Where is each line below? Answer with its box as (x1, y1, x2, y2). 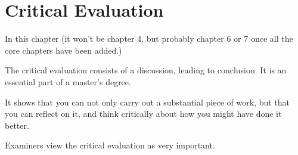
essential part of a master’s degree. (5, 75, 131, 88)
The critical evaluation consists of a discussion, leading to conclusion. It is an (5, 64, 287, 76)
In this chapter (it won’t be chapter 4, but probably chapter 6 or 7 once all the (5, 32, 293, 45)
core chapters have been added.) (5, 44, 122, 56)
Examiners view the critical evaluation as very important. (5, 139, 215, 151)
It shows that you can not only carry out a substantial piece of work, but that (5, 95, 290, 108)
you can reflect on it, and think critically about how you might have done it (5, 107, 282, 120)
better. (5, 119, 29, 131)
